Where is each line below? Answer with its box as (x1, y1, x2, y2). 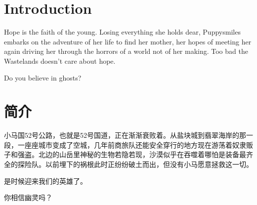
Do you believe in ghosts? (4, 72, 82, 82)
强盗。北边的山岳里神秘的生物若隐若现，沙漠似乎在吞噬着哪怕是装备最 (17, 149, 246, 160)
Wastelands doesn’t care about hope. (4, 55, 116, 66)
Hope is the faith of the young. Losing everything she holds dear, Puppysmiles (4, 27, 241, 37)
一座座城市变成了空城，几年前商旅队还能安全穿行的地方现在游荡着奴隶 (17, 139, 246, 150)
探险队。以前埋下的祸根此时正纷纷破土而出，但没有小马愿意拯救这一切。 (17, 159, 253, 169)
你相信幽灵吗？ (4, 192, 52, 203)
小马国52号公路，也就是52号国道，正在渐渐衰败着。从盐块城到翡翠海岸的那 (4, 130, 246, 140)
